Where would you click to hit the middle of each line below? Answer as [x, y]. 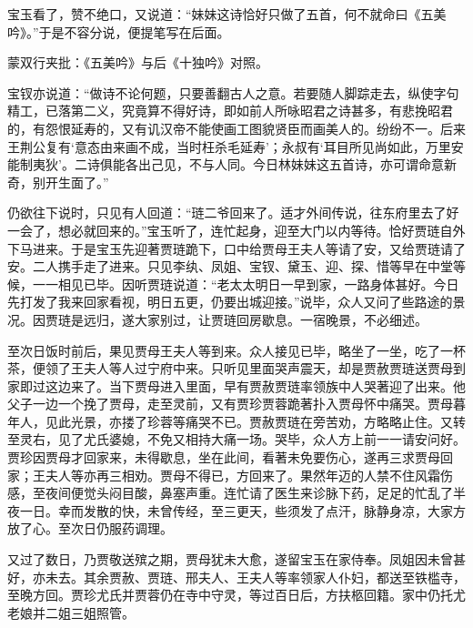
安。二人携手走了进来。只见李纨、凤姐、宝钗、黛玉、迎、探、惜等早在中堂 [230, 266]
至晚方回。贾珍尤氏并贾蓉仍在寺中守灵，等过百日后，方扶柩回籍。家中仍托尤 [236, 595]
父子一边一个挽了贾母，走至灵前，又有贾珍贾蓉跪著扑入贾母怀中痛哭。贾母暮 [236, 404]
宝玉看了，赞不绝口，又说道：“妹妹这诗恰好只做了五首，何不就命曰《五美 [227, 14]
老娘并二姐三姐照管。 [71, 612]
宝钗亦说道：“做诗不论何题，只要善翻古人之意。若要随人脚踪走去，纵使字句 [233, 92]
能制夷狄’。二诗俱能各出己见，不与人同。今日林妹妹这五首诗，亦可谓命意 [226, 164]
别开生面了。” [70, 182]
